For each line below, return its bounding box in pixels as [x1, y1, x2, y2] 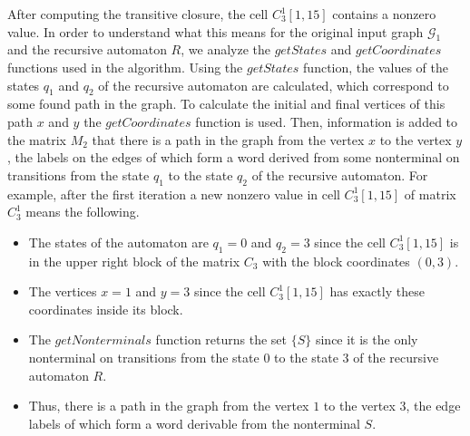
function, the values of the [303, 57, 449, 76]
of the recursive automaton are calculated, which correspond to [98, 75, 449, 94]
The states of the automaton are [28, 232, 209, 251]
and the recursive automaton [7, 40, 167, 59]
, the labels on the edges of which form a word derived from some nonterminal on [7, 148, 460, 167]
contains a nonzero [332, 5, 436, 23]
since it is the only [315, 330, 418, 349]
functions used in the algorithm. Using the [7, 57, 243, 76]
